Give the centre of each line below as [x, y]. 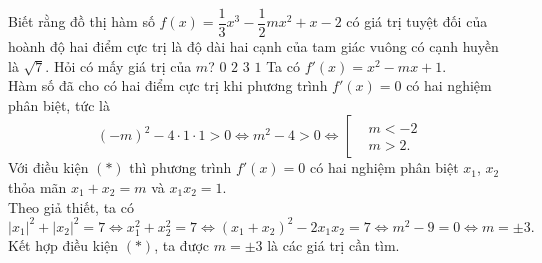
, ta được [182, 244]
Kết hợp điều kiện [63, 244]
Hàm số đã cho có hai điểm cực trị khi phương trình [168, 85]
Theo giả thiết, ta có [71, 206]
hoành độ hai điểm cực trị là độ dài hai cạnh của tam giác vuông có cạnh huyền [253, 46]
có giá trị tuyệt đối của [417, 21]
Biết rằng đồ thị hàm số [81, 21]
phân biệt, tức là [59, 104]
